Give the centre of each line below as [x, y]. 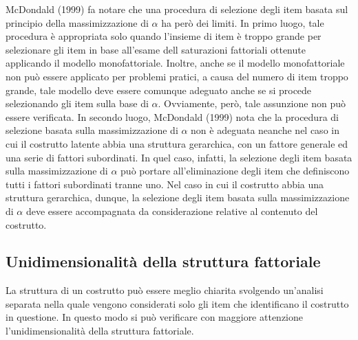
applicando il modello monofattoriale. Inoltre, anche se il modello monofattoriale [175, 63]
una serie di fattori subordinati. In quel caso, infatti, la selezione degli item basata [179, 157]
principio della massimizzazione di [77, 22]
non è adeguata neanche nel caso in [265, 130]
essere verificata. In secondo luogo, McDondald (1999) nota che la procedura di [172, 116]
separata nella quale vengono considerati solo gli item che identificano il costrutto [177, 303]
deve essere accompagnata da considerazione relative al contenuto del [172, 211]
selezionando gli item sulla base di [77, 103]
